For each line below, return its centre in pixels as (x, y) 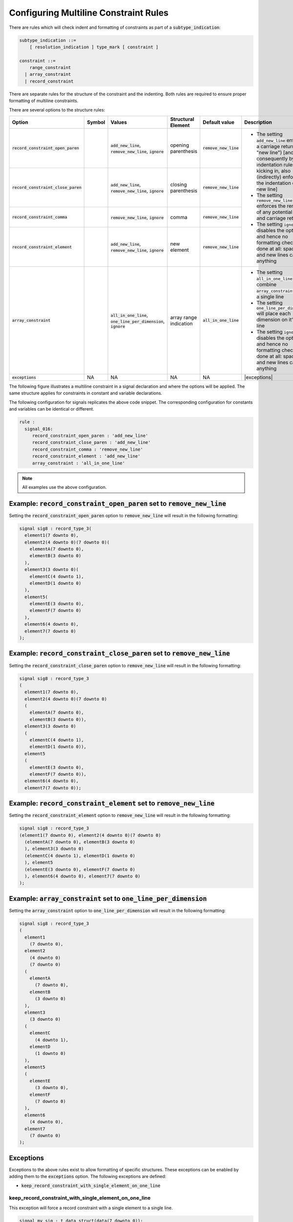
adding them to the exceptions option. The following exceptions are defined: (88, 1177)
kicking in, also (274, 171)
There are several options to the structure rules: (57, 109)
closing (179, 184)
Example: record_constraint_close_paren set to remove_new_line (120, 653)
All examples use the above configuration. (64, 487)
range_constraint (50, 68)
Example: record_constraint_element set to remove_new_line (112, 803)
